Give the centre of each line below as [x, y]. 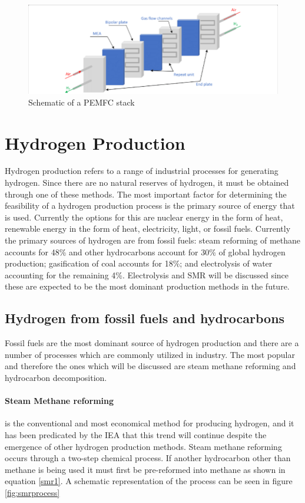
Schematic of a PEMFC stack [82, 102]
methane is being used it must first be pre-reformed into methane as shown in [145, 469]
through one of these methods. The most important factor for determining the [146, 194]
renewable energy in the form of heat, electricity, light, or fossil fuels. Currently [148, 229]
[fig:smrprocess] [32, 492]
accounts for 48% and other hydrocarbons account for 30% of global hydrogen [145, 251]
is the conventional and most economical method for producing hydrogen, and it [150, 423]
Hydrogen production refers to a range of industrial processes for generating [142, 171]
